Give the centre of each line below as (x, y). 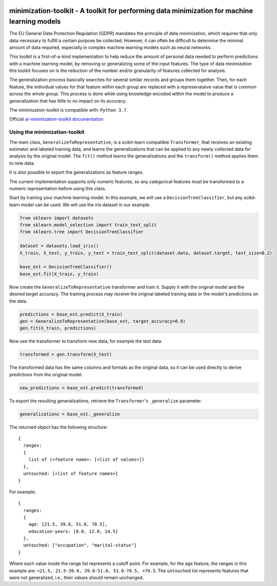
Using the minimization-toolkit (47, 132)
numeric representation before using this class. (58, 188)
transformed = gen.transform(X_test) (66, 355)
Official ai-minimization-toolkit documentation (56, 119)
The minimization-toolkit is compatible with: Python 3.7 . (69, 110)
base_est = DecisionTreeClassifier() (66, 267)
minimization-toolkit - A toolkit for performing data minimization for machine (131, 11)
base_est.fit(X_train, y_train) (59, 274)
